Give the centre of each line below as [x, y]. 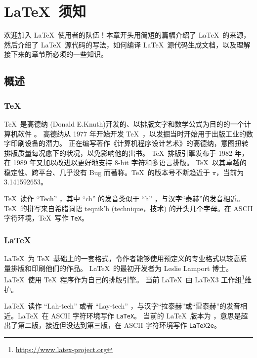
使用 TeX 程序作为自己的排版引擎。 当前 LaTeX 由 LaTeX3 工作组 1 [136, 279]
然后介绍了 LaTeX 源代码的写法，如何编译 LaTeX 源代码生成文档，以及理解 [127, 44]
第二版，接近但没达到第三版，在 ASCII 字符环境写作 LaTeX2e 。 [119, 325]
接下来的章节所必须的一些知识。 [56, 54]
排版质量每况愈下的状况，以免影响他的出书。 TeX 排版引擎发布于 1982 [118, 153]
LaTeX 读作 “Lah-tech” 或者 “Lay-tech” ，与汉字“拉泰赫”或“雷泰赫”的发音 [122, 306]
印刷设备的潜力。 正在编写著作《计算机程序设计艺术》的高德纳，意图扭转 [129, 143]
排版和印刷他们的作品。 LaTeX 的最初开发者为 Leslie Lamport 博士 [118, 268]
